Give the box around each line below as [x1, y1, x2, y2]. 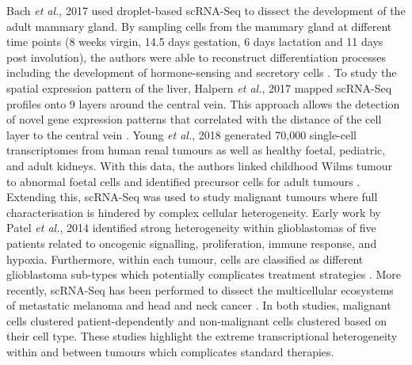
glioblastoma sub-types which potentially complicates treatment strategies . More [6, 266, 401, 283]
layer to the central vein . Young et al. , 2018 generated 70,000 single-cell [6, 126, 357, 143]
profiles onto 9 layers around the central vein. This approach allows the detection [6, 95, 400, 112]
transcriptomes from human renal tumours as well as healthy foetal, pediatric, [6, 142, 386, 158]
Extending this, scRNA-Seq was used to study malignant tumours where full [6, 188, 378, 205]
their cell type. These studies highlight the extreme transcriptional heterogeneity [6, 328, 398, 344]
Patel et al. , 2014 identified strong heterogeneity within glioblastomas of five [6, 219, 376, 236]
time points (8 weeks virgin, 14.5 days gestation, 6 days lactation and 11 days [6, 33, 383, 50]
